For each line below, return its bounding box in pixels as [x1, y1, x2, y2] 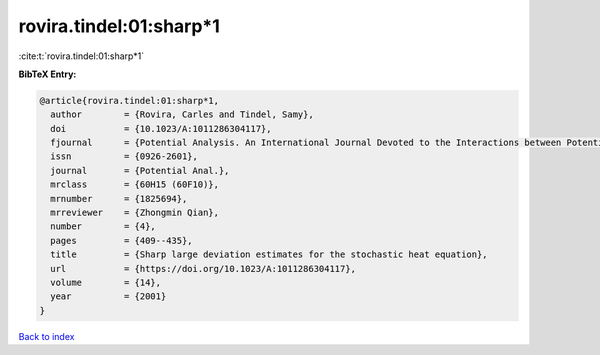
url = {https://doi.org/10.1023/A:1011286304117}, [50, 263, 357, 274]
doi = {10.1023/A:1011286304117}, [50, 123, 272, 134]
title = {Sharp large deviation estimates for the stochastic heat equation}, [50, 249, 489, 260]
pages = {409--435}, [50, 235, 194, 246]
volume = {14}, [50, 277, 162, 288]
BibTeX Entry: [18, 68, 77, 80]
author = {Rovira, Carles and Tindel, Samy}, [50, 109, 314, 120]
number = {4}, [50, 221, 157, 232]
